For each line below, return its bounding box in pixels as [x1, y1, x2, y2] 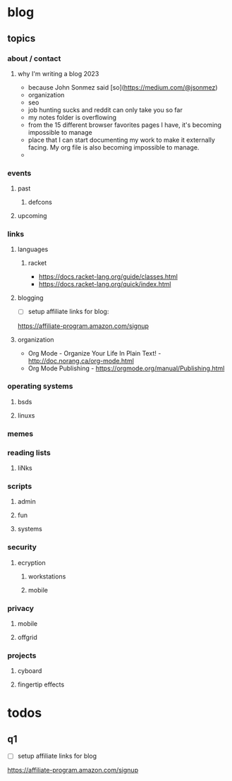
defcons [28, 198, 53, 207]
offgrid [17, 633, 37, 641]
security [7, 543, 37, 552]
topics [7, 32, 36, 44]
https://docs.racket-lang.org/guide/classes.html [38, 272, 178, 281]
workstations [28, 572, 66, 581]
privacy [7, 603, 34, 613]
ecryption [17, 558, 46, 567]
